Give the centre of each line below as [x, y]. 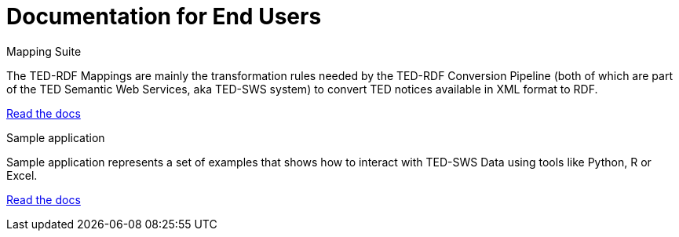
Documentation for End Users [164, 16]
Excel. [22, 175]
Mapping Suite [44, 51]
